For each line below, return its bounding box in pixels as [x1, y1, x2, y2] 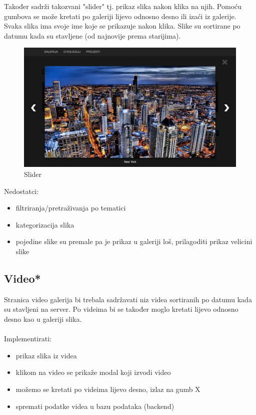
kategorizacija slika [15, 219, 74, 230]
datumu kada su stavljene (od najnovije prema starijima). [4, 30, 181, 41]
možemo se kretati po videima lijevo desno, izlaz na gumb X [15, 383, 200, 394]
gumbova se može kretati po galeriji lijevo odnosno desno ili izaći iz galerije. [4, 11, 236, 21]
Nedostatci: [4, 185, 38, 196]
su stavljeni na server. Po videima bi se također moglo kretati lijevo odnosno [4, 304, 238, 314]
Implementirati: [4, 333, 51, 344]
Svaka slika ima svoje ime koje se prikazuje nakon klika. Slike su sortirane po [4, 21, 240, 31]
